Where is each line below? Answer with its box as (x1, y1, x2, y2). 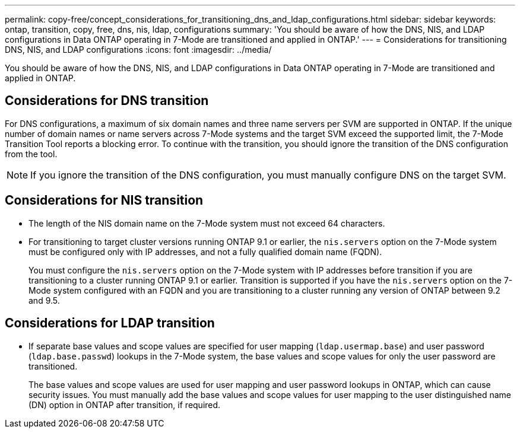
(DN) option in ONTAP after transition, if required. (28, 399, 221, 410)
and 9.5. (28, 295, 60, 305)
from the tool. (5, 148, 58, 159)
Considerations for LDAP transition (5, 316, 215, 331)
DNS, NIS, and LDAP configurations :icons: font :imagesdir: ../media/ (5, 44, 272, 55)
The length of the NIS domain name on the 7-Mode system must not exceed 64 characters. (28, 218, 385, 228)
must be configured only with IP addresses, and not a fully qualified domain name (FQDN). (28, 246, 382, 257)
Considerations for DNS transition (5, 93, 209, 109)
